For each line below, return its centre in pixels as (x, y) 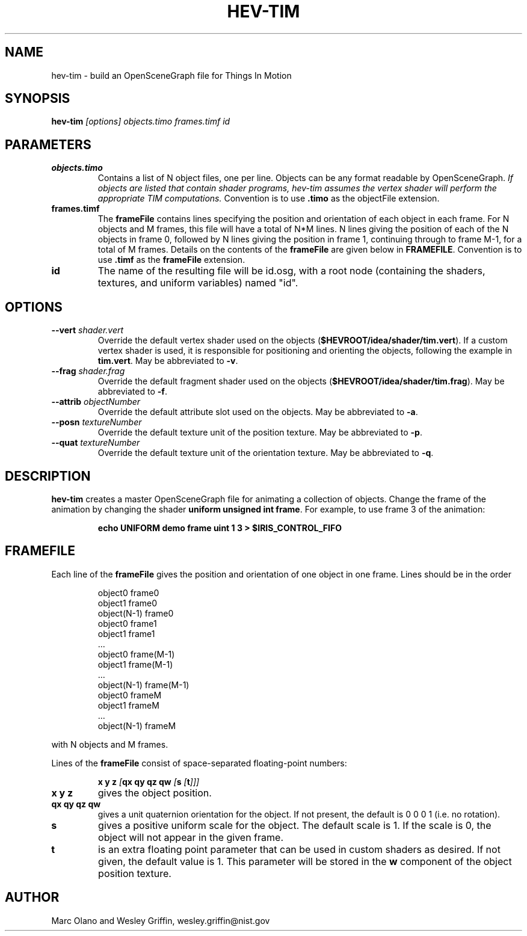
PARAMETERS (48, 144)
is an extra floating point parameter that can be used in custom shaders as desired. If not (299, 849)
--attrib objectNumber (96, 402)
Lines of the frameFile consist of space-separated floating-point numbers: (199, 763)
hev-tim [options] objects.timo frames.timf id (141, 122)
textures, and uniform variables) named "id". (198, 283)
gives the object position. (155, 793)
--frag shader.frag (88, 371)
